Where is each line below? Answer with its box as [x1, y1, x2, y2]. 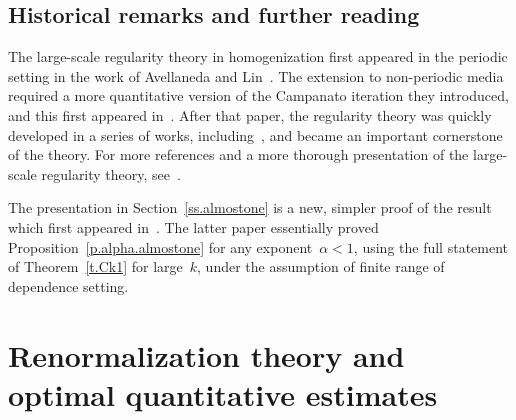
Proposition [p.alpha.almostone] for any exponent [8, 236, 313, 257]
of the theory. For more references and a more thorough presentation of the [8, 144, 469, 165]
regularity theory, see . [41, 163, 181, 184]
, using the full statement [353, 236, 509, 257]
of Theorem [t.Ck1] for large [8, 256, 183, 277]
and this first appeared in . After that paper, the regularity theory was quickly [8, 104, 492, 125]
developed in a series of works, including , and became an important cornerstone [8, 124, 503, 145]
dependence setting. [8, 275, 129, 296]
